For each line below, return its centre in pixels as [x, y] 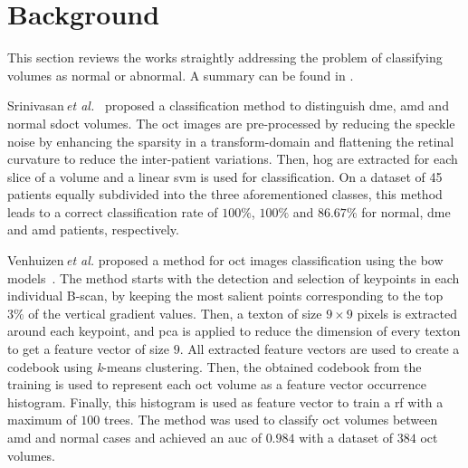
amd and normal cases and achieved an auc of [134, 437]
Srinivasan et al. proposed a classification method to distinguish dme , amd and [228, 105]
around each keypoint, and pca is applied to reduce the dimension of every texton [234, 331]
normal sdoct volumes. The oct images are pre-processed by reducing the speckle [231, 123]
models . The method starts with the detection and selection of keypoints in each [234, 277]
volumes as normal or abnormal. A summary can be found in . [181, 75]
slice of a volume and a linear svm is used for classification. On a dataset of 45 [225, 176]
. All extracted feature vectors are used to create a [320, 349]
